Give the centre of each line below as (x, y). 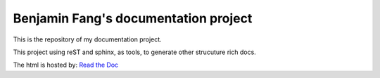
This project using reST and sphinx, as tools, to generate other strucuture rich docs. (134, 52)
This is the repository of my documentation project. (87, 39)
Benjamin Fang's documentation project (133, 18)
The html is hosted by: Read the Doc (66, 65)
